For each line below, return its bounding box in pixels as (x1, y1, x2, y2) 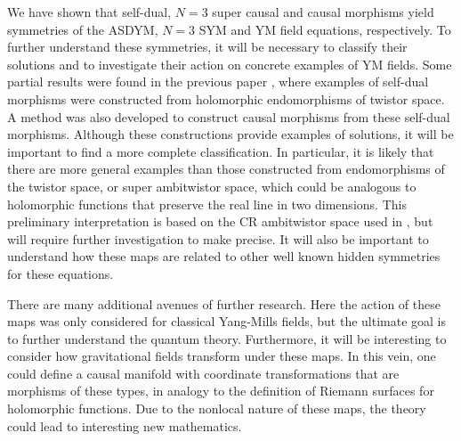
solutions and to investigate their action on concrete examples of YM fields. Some (7, 54, 452, 73)
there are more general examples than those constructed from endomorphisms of (7, 159, 445, 178)
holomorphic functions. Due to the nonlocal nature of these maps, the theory (7, 399, 426, 418)
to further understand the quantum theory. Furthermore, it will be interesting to (7, 329, 447, 347)
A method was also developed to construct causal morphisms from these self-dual (7, 107, 450, 126)
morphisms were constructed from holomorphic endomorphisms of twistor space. (7, 89, 445, 108)
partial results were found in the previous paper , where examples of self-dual (7, 72, 429, 91)
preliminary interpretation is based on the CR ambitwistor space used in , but (7, 212, 433, 231)
